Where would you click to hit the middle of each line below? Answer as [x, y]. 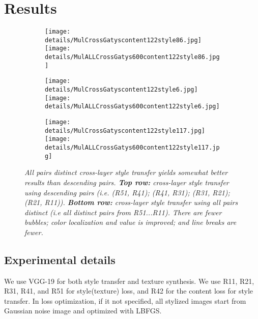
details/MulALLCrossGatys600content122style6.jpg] [132, 107]
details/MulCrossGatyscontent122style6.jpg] [121, 90]
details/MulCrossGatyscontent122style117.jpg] [125, 130]
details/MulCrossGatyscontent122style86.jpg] [123, 40]
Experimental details [60, 259]
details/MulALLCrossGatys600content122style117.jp [132, 148]
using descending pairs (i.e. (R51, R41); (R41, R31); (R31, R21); [127, 192]
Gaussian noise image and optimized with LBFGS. [83, 311]
